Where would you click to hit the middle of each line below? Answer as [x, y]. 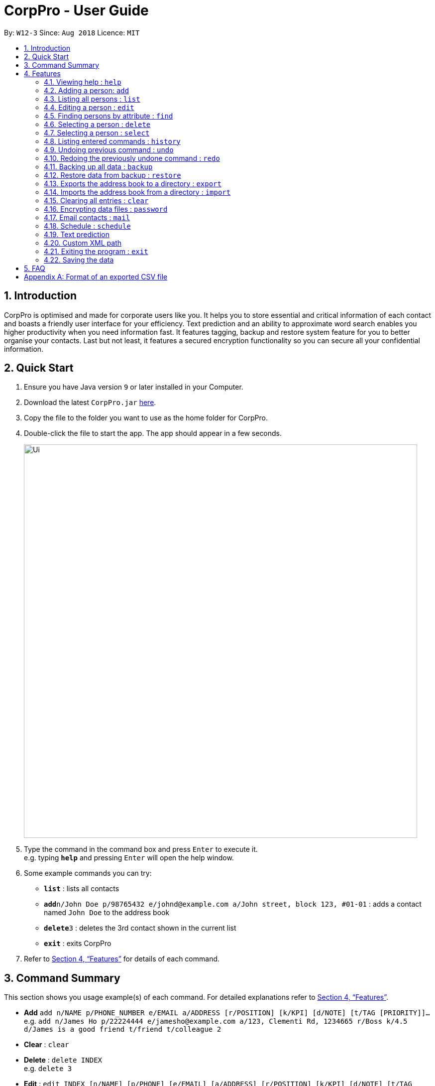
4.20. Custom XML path [83, 243]
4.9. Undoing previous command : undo [109, 149]
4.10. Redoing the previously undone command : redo [132, 158]
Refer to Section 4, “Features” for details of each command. [122, 959]
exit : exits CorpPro [78, 944]
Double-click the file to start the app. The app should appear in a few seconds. [153, 433]
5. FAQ [35, 268]
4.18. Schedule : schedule [87, 226]
